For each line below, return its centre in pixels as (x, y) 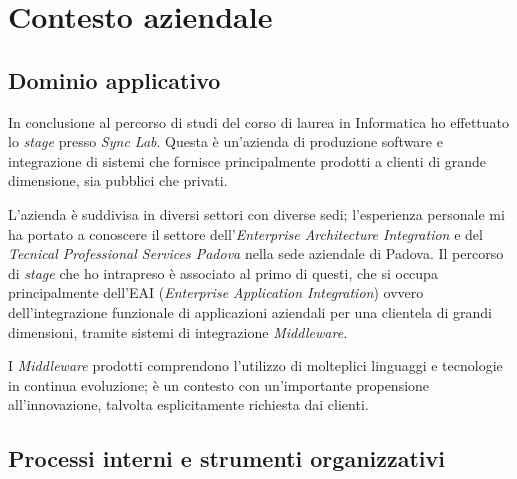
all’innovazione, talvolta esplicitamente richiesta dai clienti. (188, 404)
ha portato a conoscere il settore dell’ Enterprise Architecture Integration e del (245, 233)
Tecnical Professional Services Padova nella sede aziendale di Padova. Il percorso (256, 253)
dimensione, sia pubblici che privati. (118, 180)
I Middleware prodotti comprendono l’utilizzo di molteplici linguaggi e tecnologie (255, 365)
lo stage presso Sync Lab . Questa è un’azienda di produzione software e (225, 141)
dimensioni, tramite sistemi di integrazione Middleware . (178, 331)
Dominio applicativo (114, 79)
